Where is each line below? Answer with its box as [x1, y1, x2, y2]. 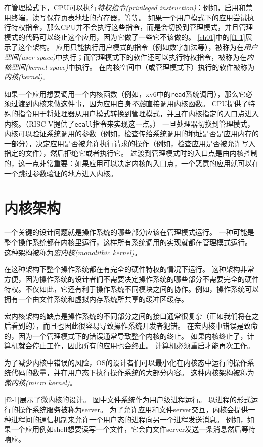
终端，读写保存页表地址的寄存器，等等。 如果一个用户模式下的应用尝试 [11, 12, 247, 22]
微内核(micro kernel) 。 [4, 377, 77, 388]
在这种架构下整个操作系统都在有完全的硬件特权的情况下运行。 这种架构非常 [4, 264, 254, 274]
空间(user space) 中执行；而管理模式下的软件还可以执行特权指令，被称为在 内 [4, 51, 254, 62]
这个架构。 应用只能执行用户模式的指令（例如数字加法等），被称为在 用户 [18, 42, 258, 52]
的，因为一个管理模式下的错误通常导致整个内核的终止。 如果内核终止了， [4, 330, 247, 341]
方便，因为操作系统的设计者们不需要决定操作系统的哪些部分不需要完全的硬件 [4, 273, 259, 284]
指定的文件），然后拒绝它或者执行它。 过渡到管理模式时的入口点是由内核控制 [4, 148, 258, 158]
